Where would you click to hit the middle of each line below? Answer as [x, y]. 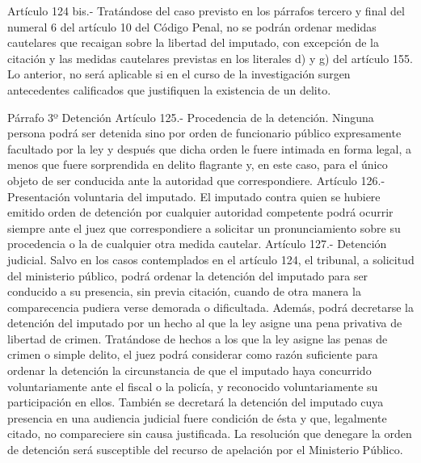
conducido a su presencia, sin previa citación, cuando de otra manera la [184, 291]
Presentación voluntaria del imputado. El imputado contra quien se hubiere [194, 196]
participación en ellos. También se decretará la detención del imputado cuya [196, 402]
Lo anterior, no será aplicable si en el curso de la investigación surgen [179, 74]
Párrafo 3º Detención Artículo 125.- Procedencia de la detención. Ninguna [191, 117]
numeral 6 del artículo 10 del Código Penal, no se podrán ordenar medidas [192, 26]
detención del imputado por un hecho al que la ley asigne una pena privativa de [205, 323]
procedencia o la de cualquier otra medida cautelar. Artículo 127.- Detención [197, 244]
